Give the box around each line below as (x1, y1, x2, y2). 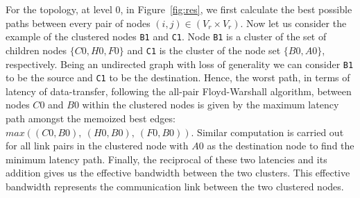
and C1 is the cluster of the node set (127, 42, 281, 57)
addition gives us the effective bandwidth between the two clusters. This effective (6, 165, 350, 180)
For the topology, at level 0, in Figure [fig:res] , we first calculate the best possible (6, 2, 352, 16)
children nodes (6, 42, 67, 57)
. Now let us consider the (240, 15, 347, 30)
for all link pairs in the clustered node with (6, 138, 189, 153)
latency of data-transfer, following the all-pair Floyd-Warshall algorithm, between (6, 83, 352, 98)
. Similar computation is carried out (191, 124, 344, 139)
